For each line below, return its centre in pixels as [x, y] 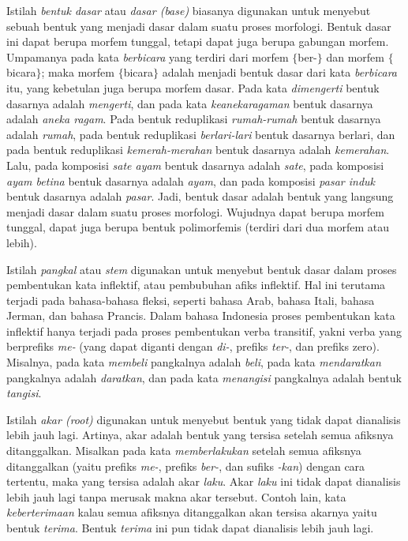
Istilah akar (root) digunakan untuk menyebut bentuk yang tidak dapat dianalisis [204, 419]
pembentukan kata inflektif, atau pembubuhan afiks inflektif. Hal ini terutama [196, 285]
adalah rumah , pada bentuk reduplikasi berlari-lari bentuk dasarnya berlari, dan [201, 134]
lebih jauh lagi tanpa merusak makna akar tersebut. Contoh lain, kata [176, 496]
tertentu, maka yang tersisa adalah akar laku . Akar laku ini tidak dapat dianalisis [204, 481]
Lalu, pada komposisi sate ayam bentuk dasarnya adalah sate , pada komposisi [195, 165]
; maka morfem [78, 72]
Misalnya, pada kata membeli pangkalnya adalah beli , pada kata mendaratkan [194, 362]
